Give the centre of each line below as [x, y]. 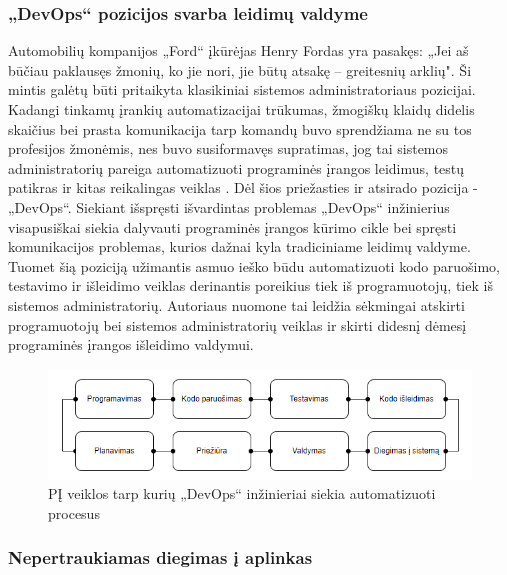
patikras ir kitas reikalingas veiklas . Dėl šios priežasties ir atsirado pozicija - [243, 187]
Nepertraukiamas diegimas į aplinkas [160, 557]
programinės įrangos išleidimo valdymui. [131, 344]
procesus [74, 512]
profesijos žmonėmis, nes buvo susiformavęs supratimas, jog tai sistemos [228, 148]
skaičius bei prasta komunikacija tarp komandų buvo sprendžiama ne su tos [240, 128]
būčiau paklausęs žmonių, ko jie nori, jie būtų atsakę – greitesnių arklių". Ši [240, 69]
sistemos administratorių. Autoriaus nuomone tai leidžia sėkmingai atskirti [236, 304]
